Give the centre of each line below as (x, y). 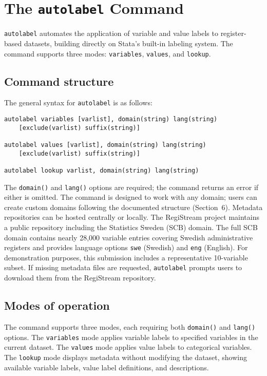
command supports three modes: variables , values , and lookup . (108, 53)
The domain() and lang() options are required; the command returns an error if (131, 187)
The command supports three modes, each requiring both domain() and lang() (130, 326)
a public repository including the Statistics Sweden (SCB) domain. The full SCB (131, 227)
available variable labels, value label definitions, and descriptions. (107, 367)
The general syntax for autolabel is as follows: (78, 102)
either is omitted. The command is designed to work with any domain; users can (131, 197)
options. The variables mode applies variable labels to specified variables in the (131, 337)
